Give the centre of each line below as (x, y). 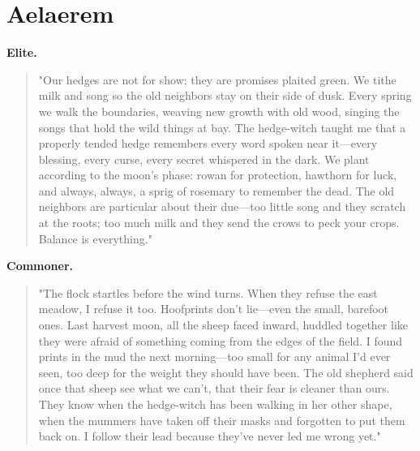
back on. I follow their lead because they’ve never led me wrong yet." (210, 436)
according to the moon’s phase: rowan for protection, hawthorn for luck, (218, 175)
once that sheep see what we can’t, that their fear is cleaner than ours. (214, 388)
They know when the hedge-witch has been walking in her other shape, (215, 404)
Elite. (22, 52)
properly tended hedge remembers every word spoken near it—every (208, 143)
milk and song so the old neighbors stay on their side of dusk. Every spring (225, 95)
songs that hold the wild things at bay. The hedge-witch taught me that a (222, 127)
